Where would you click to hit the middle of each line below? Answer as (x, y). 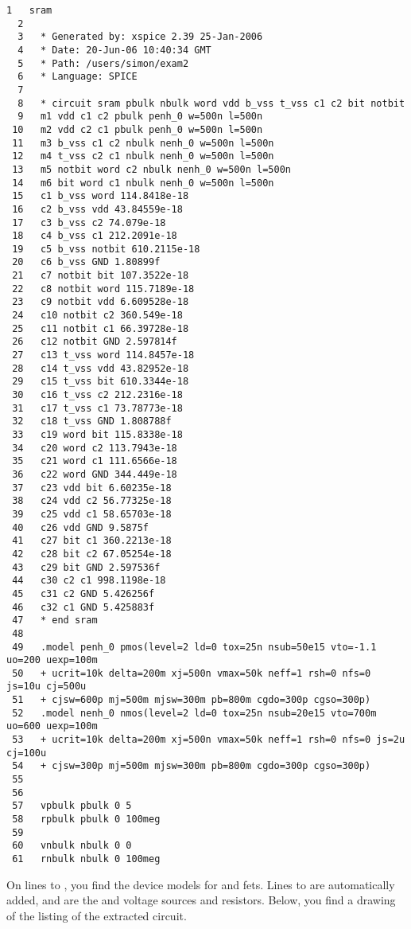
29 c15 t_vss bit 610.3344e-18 (101, 382)
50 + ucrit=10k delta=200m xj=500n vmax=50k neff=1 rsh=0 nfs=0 (192, 673)
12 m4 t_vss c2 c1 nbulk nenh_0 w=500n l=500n (143, 156)
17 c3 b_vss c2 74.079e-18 (89, 222)
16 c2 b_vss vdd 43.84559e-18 (97, 209)
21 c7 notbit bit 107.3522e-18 (101, 276)
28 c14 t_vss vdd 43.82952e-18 (101, 368)
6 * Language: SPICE (78, 77)
